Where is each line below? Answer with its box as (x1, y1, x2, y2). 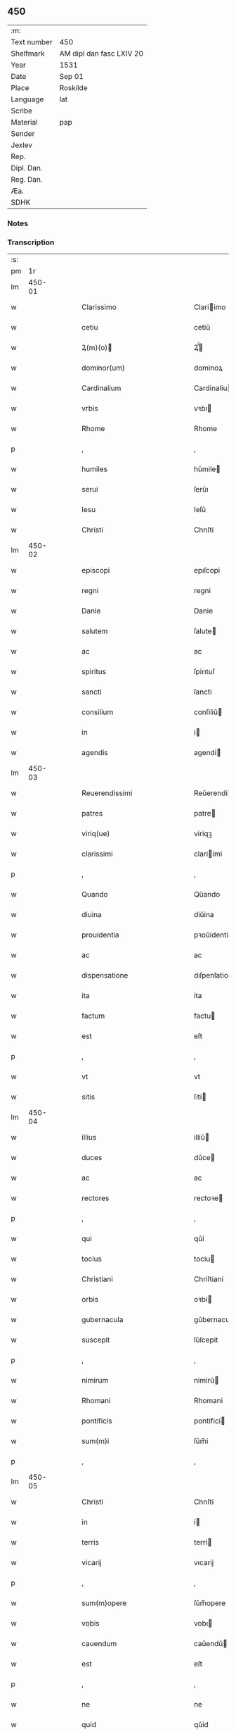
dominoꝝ (193, 363, 223, 373)
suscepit (81, 1335, 110, 1345)
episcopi (81, 566, 110, 575)
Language (11, 94, 44, 104)
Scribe (11, 106, 33, 116)
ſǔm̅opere (193, 1598, 226, 1608)
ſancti (193, 687, 212, 697)
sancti (81, 687, 102, 697)
